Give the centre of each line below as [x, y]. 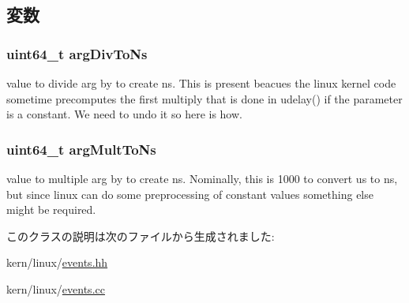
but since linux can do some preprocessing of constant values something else [190, 194]
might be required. [51, 209]
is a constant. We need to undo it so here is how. [124, 114]
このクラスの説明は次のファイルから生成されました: [141, 236]
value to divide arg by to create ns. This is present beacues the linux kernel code [201, 83]
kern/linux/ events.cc [56, 288]
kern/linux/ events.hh [57, 262]
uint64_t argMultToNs [81, 149]
